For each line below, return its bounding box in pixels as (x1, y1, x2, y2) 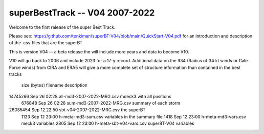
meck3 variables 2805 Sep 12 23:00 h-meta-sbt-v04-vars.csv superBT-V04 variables (21, 120, 195, 126)
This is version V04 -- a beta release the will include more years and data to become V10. (9, 49, 189, 54)
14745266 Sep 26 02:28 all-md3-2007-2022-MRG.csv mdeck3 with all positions (9, 93, 172, 99)
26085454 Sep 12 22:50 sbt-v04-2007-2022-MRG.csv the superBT (9, 107, 146, 113)
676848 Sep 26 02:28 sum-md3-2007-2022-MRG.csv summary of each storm (21, 100, 180, 106)
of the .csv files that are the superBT (9, 40, 83, 46)
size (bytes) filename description (21, 83, 88, 88)
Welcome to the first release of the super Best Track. (9, 24, 116, 30)
